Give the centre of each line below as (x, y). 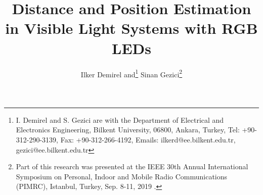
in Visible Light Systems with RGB (131, 28)
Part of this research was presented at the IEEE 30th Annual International (132, 166)
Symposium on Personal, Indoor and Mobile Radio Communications (122, 176)
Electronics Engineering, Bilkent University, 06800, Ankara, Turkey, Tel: (128, 130)
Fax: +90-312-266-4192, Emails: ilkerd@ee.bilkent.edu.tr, (148, 139)
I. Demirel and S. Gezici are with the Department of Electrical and (120, 119)
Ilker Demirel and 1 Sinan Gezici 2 (131, 73)
